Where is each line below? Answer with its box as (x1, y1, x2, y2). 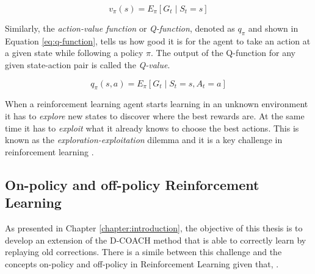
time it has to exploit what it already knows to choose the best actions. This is (5, 121, 299, 134)
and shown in (248, 22, 299, 34)
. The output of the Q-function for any (151, 46, 295, 59)
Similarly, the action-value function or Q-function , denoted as (5, 22, 235, 34)
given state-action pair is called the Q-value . (5, 58, 170, 71)
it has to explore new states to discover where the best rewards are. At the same (5, 109, 305, 122)
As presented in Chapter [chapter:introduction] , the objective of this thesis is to (5, 221, 303, 234)
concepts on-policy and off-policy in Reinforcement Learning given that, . (5, 257, 279, 270)
